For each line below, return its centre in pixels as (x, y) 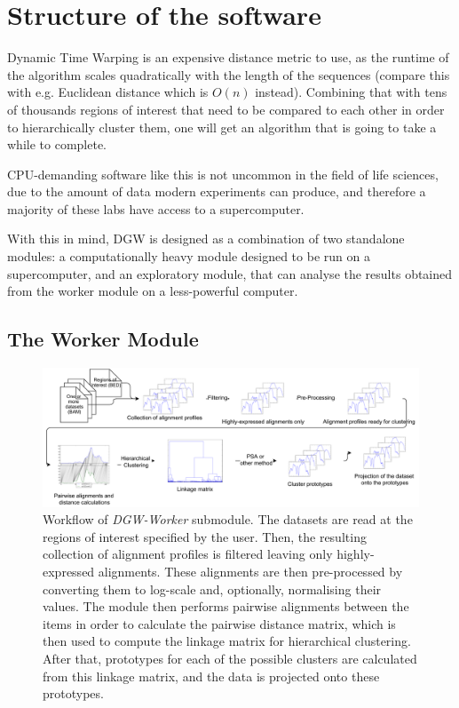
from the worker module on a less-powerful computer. (153, 291)
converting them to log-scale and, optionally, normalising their (212, 589)
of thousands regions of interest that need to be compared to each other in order (226, 109)
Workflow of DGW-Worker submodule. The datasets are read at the (228, 519)
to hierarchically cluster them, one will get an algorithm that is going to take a (222, 127)
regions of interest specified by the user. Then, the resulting (205, 536)
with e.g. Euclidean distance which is (108, 92)
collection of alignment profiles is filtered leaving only (188, 554)
